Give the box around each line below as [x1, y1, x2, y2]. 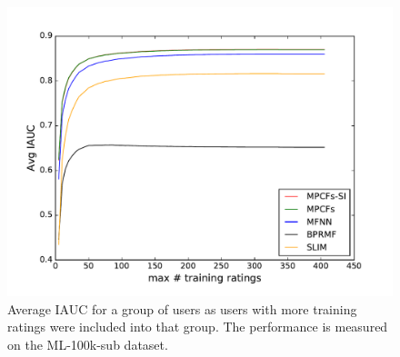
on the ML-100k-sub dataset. [7, 334, 168, 353]
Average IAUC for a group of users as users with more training [7, 299, 357, 318]
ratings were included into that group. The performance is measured [7, 317, 388, 336]
